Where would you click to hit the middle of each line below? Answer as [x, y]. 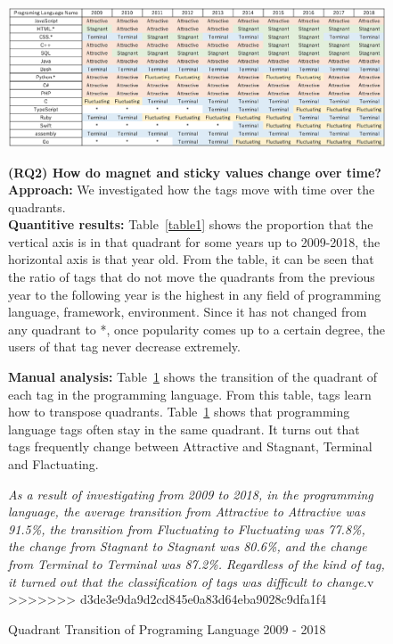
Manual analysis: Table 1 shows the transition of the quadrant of [193, 377]
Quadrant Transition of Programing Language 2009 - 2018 [167, 628]
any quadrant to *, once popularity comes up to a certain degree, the [196, 329]
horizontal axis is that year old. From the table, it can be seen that [191, 259]
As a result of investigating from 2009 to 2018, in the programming [191, 494]
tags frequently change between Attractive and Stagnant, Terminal [190, 446]
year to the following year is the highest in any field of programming [195, 294]
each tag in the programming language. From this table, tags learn [190, 394]
